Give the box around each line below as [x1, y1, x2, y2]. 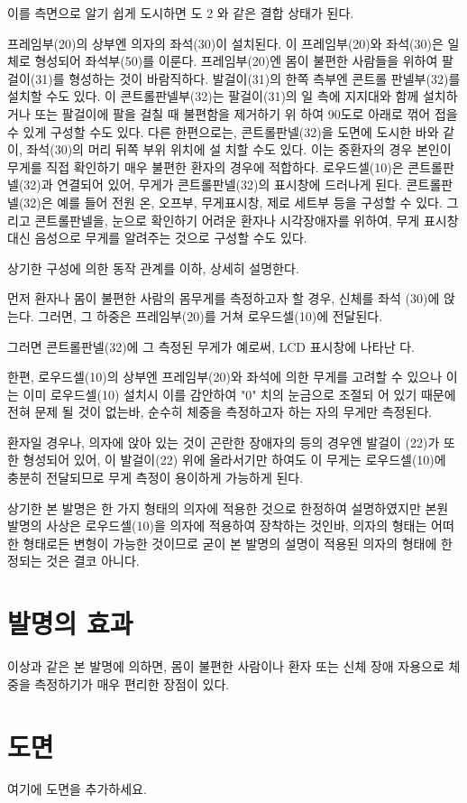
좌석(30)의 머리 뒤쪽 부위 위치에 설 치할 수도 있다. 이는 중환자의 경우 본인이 [26, 140, 452, 159]
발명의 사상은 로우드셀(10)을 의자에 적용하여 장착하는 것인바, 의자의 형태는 [7, 516, 427, 535]
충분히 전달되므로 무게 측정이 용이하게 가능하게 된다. [7, 468, 304, 487]
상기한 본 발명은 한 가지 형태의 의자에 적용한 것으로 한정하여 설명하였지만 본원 [7, 498, 449, 517]
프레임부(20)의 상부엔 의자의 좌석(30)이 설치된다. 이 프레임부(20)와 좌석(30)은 [7, 33, 444, 52]
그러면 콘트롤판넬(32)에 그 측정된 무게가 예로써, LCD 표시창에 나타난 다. [7, 337, 415, 355]
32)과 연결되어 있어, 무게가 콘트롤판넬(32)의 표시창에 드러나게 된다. [23, 175, 402, 194]
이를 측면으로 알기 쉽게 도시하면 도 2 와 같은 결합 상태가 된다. [7, 4, 354, 22]
